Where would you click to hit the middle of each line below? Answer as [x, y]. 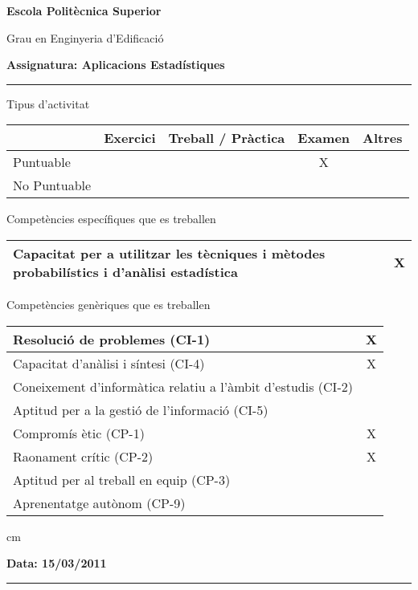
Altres [383, 138]
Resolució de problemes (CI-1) [112, 339]
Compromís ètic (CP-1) [79, 433]
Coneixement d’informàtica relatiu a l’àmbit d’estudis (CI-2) [183, 386]
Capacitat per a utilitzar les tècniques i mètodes [169, 253]
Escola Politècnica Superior [84, 10]
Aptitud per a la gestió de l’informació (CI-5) [141, 409]
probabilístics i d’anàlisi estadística [125, 271]
